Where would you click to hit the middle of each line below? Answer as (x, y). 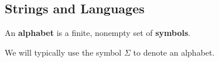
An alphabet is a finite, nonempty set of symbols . (98, 33)
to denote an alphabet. (174, 52)
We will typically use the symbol (63, 52)
